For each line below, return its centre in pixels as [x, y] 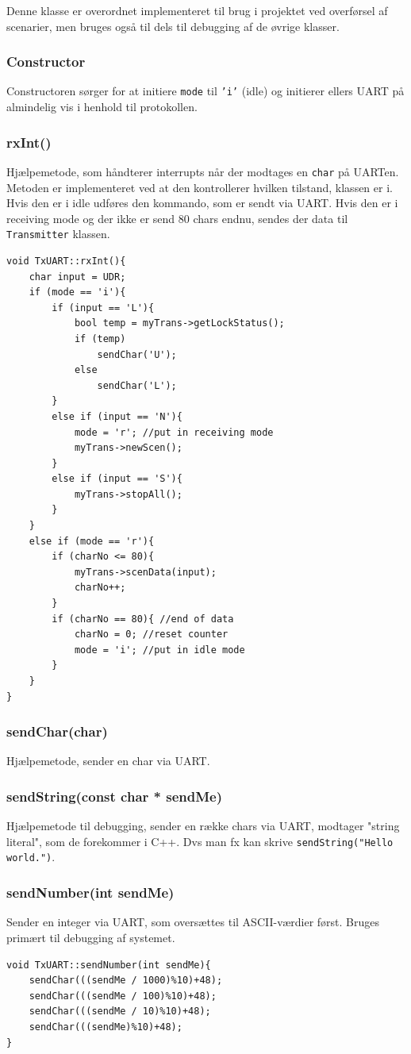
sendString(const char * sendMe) [114, 796]
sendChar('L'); [137, 385]
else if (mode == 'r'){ [92, 541]
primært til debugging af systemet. [91, 937]
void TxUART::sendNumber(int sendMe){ [109, 965]
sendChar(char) [57, 731]
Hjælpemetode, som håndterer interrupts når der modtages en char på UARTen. [203, 171]
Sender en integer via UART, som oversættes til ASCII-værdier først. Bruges [193, 922]
